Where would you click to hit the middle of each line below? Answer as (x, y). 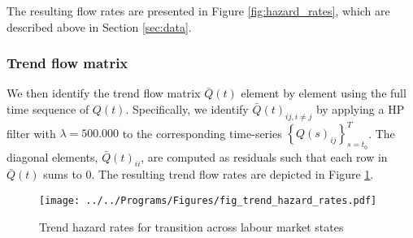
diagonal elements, (52, 156)
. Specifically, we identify (187, 109)
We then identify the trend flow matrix (104, 93)
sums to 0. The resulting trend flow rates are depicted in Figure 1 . (209, 174)
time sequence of (48, 109)
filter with (31, 133)
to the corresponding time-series (202, 133)
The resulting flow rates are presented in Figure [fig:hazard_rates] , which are (198, 11)
